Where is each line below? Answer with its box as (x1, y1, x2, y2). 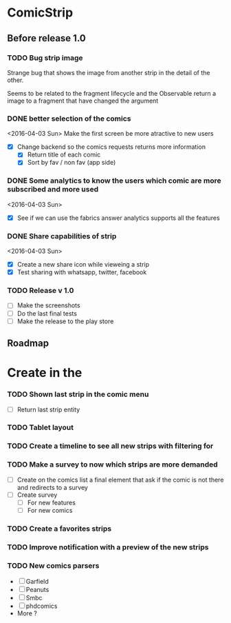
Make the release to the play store (16, 317, 114, 325)
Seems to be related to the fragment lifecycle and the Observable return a (7, 89, 217, 97)
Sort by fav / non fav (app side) (27, 159, 116, 167)
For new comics (27, 506, 73, 514)
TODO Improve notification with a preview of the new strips (7, 542, 209, 552)
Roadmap (7, 338, 49, 349)
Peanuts (25, 586, 49, 594)
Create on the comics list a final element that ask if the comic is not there (16, 476, 224, 484)
